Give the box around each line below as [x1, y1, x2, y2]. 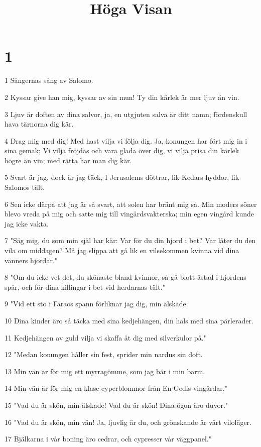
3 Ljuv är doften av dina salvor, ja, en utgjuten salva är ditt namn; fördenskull [5, 108, 247, 119]
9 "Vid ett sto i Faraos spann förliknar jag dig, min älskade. [5, 298, 188, 309]
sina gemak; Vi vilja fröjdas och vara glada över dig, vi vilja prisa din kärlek [5, 145, 239, 156]
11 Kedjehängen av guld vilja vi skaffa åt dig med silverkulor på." [5, 332, 206, 343]
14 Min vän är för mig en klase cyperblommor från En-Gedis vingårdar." [5, 383, 227, 393]
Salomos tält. [5, 182, 45, 192]
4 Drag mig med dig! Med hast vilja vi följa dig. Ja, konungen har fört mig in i [5, 135, 247, 146]
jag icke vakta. [5, 218, 49, 229]
